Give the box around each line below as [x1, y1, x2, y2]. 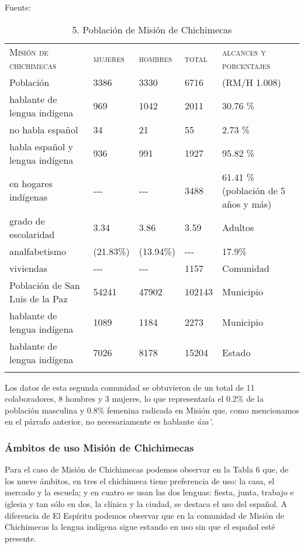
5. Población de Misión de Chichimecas [72, 22, 232, 36]
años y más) [222, 197, 272, 211]
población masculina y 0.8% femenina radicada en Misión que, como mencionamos [5, 404, 299, 416]
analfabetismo [9, 244, 66, 258]
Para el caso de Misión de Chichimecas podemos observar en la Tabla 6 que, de [5, 463, 289, 475]
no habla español [9, 122, 78, 136]
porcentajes [222, 58, 271, 72]
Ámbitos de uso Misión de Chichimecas [5, 440, 194, 454]
